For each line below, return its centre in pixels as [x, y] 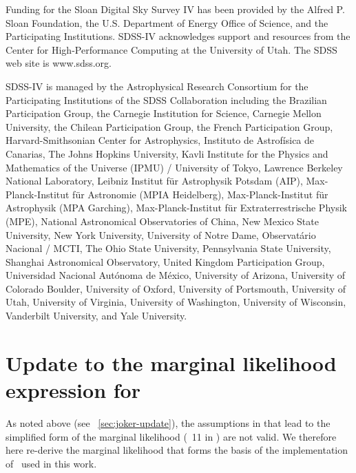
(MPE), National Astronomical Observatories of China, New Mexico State [162, 221]
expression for [73, 390]
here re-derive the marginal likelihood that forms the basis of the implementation [177, 450]
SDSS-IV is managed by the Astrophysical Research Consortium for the [157, 86]
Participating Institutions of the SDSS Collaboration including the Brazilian [166, 99]
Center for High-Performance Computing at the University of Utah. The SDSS [171, 49]
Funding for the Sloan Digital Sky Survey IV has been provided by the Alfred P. [175, 9]
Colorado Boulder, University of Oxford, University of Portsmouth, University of [176, 288]
